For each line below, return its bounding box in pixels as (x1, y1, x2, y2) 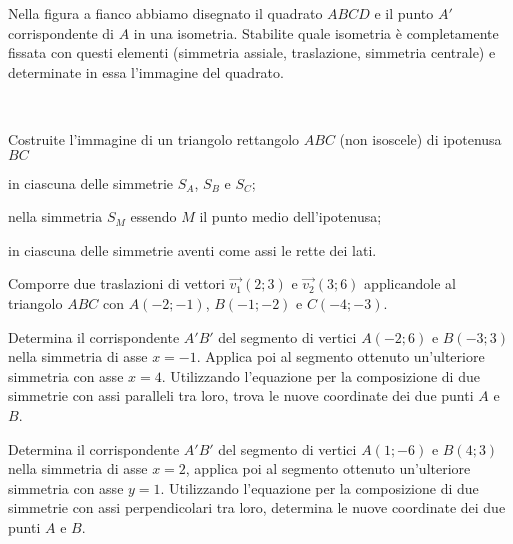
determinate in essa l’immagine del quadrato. (8, 61, 284, 82)
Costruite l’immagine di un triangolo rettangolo (8, 128, 300, 149)
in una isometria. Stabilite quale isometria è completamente (133, 22, 499, 43)
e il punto (374, 3, 434, 23)
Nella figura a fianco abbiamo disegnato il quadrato (8, 3, 323, 23)
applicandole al (364, 273, 456, 294)
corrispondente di (8, 22, 114, 43)
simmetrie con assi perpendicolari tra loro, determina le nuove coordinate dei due (8, 497, 506, 518)
